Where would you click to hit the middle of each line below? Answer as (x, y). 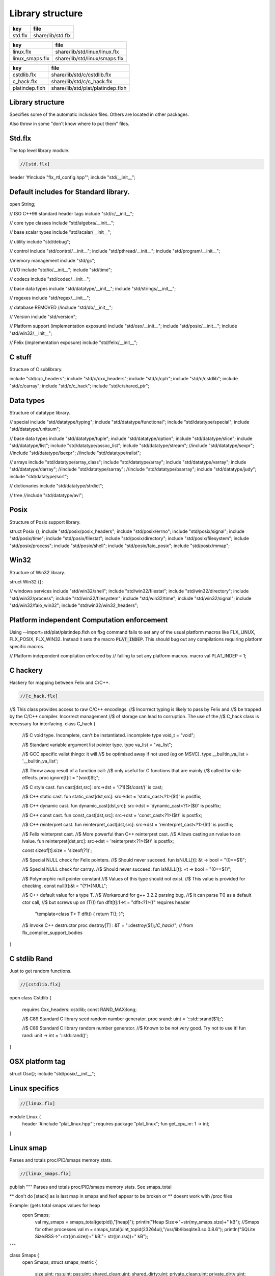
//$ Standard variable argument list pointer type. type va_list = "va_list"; (97, 745)
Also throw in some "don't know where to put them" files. (70, 124)
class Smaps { (24, 1255)
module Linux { (25, 1116)
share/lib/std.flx (52, 35)
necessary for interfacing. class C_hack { (52, 723)
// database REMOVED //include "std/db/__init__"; (61, 307)
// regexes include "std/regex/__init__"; (50, 298)
